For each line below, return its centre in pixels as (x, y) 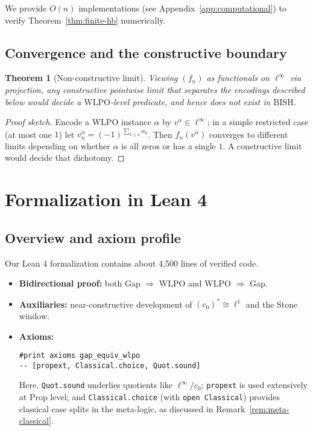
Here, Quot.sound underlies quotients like (96, 385)
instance (136, 122)
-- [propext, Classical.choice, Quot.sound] (110, 365)
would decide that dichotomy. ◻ (65, 157)
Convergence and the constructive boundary (146, 52)
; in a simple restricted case (258, 122)
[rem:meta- (269, 408)
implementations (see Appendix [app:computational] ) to (182, 8)
